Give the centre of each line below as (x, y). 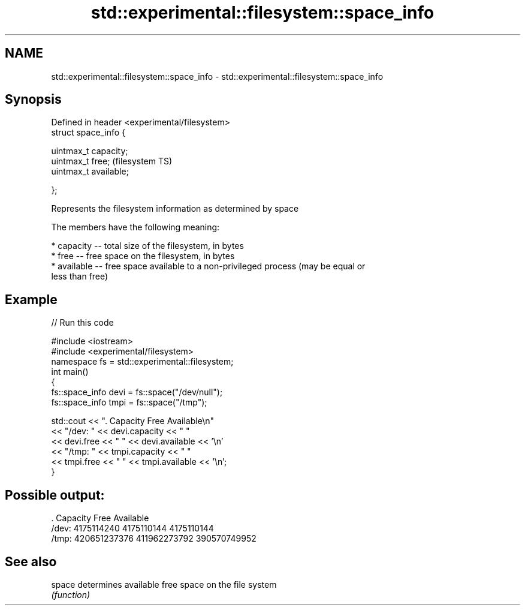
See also (31, 561)
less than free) (80, 277)
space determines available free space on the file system (164, 584)
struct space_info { (88, 133)
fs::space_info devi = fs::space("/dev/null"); (137, 392)
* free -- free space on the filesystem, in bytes (143, 256)
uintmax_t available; (90, 172)
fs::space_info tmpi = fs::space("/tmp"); (129, 402)
